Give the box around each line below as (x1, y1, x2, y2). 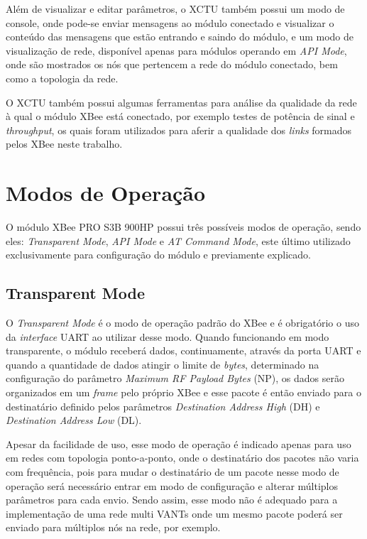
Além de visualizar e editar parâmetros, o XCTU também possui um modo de (6, 1, 345, 16)
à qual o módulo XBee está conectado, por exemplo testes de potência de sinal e (6, 109, 355, 124)
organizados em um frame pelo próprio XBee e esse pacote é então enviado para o (6, 385, 361, 400)
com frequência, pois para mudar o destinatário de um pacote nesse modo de (6, 464, 339, 479)
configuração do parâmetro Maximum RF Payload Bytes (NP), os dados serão (6, 371, 345, 386)
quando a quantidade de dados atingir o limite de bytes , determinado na (6, 356, 319, 371)
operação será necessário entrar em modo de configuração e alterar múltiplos (6, 478, 339, 493)
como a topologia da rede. (6, 70, 119, 85)
